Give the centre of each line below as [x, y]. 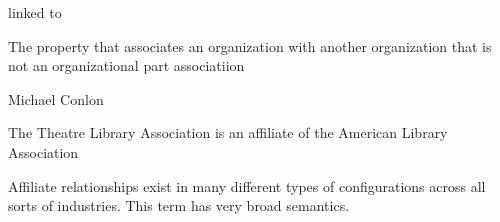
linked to [35, 12]
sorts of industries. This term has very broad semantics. [179, 205]
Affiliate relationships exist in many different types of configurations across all [247, 185]
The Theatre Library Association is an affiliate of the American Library [228, 132]
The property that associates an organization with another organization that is [250, 45]
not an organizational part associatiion [126, 65]
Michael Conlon [56, 98]
